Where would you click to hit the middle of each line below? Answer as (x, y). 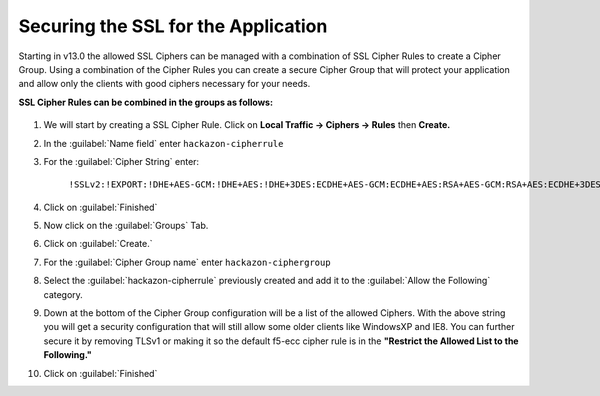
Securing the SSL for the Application (173, 26)
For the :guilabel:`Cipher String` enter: (121, 161)
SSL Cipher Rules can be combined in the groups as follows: (146, 102)
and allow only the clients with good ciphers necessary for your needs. (164, 84)
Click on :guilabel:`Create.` (98, 244)
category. (63, 294)
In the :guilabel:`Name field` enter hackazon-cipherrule (163, 143)
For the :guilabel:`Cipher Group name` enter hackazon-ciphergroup (187, 262)
